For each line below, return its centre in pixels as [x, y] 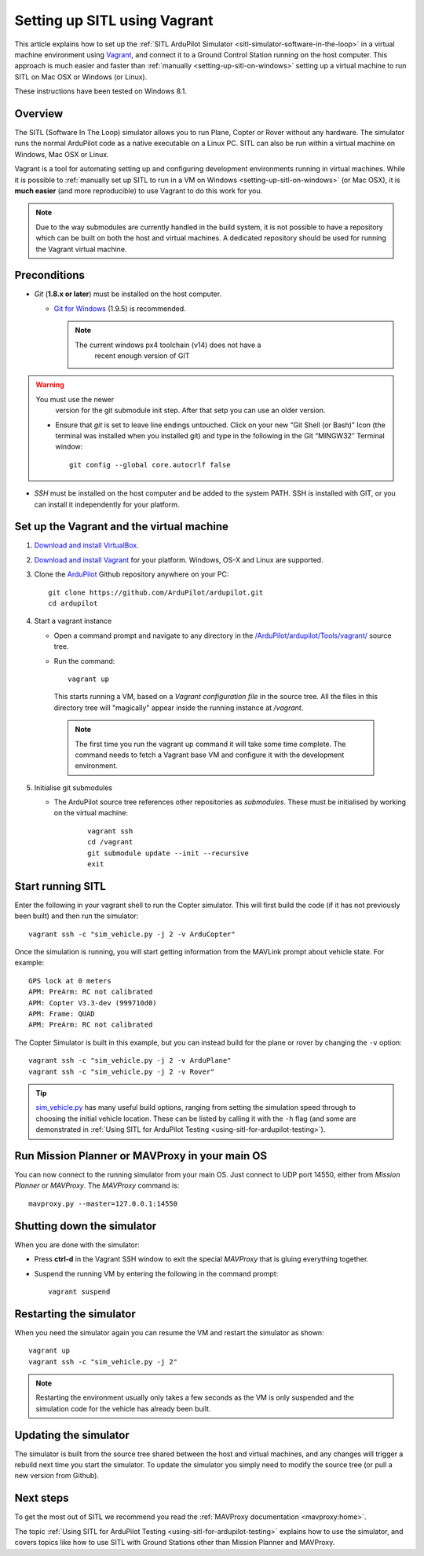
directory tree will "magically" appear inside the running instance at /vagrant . [179, 708]
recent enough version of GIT [142, 356]
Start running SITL [60, 886]
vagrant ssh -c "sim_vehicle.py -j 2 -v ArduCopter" [132, 934]
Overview [39, 113]
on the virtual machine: [91, 813]
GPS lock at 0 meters [70, 981]
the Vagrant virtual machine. [81, 249]
